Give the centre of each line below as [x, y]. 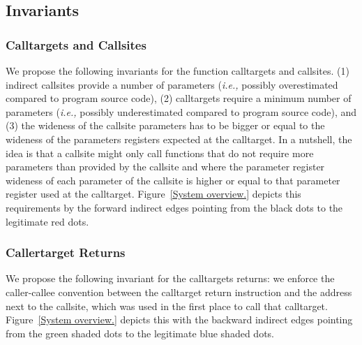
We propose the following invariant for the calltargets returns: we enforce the [170, 278]
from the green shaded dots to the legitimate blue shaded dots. [140, 333]
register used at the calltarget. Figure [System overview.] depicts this [153, 194]
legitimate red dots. [47, 221]
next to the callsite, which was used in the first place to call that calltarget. [167, 306]
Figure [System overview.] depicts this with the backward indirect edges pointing [179, 320]
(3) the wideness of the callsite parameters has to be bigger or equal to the [165, 125]
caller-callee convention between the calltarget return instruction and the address [179, 292]
